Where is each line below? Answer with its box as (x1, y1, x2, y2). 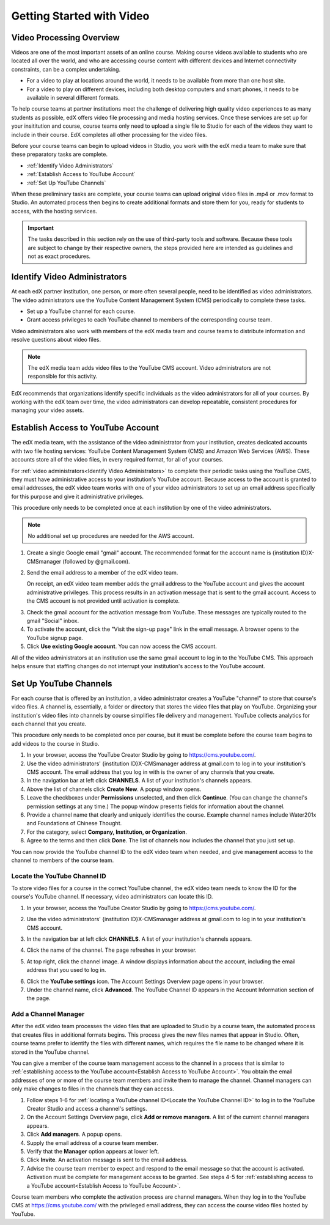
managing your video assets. (11, 406, 84, 414)
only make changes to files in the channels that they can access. (11, 1085, 174, 1092)
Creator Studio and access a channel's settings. (26, 1105, 147, 1112)
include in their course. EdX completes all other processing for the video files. (11, 131, 207, 138)
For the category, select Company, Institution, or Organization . (26, 828, 188, 836)
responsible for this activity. (28, 373, 98, 380)
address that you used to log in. (26, 966, 106, 974)
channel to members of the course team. (11, 856, 114, 864)
